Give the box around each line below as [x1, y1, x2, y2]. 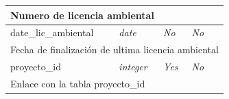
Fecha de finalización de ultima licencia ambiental [10, 42, 219, 57]
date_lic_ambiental [10, 25, 94, 40]
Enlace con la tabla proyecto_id [10, 76, 145, 90]
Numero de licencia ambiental [10, 8, 154, 22]
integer [119, 59, 147, 74]
